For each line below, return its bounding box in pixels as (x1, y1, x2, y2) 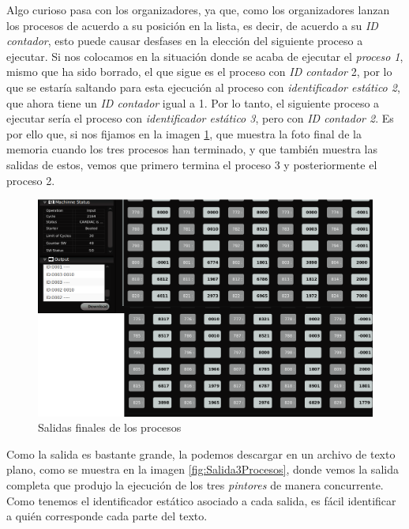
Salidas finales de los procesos (38, 419, 182, 436)
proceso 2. (6, 172, 55, 188)
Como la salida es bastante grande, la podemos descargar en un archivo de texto (6, 445, 396, 462)
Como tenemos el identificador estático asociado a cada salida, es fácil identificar (6, 492, 396, 508)
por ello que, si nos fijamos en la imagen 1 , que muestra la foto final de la (6, 125, 362, 142)
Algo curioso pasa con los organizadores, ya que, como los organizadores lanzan (6, 2, 390, 17)
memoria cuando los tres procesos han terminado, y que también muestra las (6, 141, 378, 157)
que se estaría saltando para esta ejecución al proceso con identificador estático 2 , (6, 78, 400, 95)
